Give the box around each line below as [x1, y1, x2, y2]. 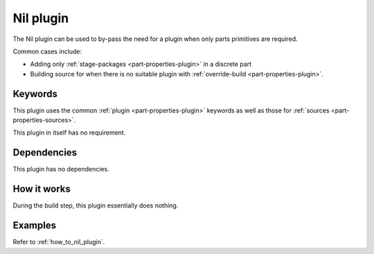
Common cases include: [12, 47, 82, 56]
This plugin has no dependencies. [12, 165, 110, 173]
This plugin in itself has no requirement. [12, 128, 126, 137]
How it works [12, 183, 71, 195]
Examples [12, 219, 57, 232]
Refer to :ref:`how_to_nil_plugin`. [12, 238, 105, 246]
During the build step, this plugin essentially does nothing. [12, 201, 179, 210]
